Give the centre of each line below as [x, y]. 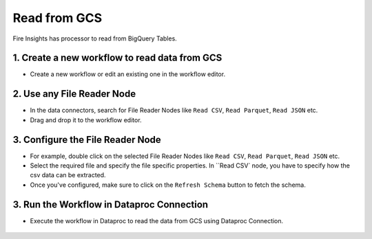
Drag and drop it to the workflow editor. [86, 119]
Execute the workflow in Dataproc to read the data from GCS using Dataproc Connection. [157, 220]
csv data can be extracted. [68, 175]
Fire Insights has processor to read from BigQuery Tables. [95, 38]
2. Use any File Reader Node [74, 94]
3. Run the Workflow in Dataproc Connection [111, 204]
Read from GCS [58, 18]
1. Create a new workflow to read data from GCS [117, 58]
